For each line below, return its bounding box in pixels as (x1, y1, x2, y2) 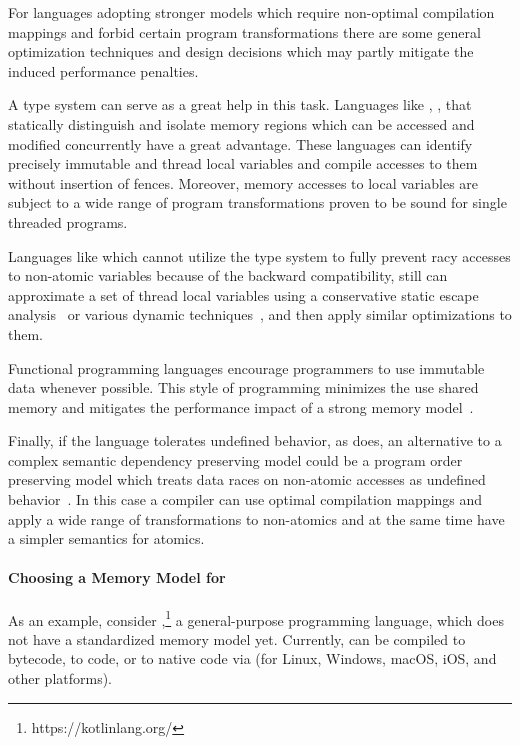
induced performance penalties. (8, 60, 199, 81)
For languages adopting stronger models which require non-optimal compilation (8, 2, 495, 22)
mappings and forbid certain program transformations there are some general (8, 21, 481, 42)
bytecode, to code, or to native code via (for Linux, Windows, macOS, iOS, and (8, 648, 497, 669)
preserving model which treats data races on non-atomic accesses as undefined (8, 469, 486, 490)
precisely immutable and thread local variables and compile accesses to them (8, 153, 478, 174)
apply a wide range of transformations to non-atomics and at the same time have (8, 508, 505, 529)
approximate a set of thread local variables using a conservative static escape (8, 284, 479, 305)
